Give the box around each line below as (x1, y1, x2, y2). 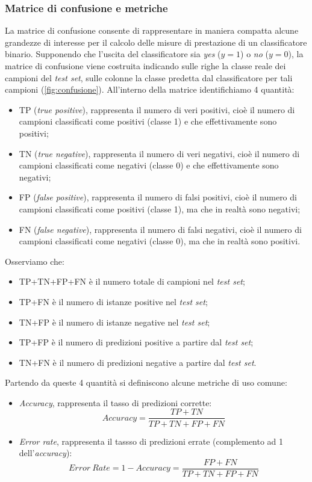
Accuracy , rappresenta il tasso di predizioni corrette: (19, 396, 212, 409)
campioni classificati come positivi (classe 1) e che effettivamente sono (19, 115, 277, 128)
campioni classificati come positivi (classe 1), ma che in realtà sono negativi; (19, 202, 301, 215)
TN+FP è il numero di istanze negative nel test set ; (19, 315, 210, 328)
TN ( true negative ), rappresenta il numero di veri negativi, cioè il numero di (19, 147, 300, 159)
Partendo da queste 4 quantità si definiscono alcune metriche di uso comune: (5, 376, 287, 389)
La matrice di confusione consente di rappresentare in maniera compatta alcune (5, 24, 299, 37)
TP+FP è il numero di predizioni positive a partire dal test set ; (19, 336, 254, 348)
